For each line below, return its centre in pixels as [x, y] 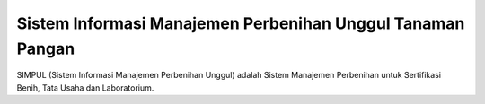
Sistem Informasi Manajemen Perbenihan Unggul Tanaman [241, 23]
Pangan [46, 48]
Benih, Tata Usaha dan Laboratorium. [85, 87]
